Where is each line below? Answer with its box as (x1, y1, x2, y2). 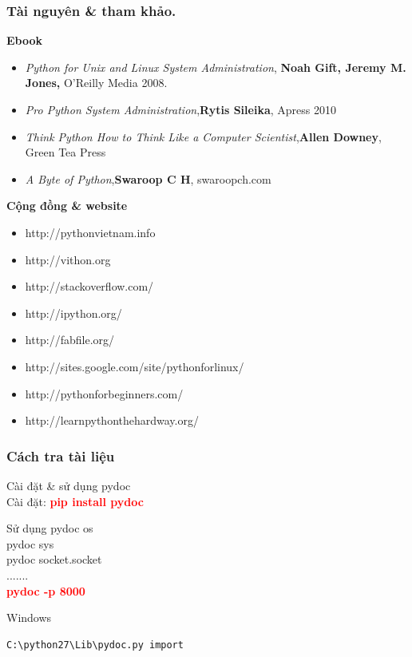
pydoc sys (6, 535, 54, 552)
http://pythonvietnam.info (25, 224, 156, 240)
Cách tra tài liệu (6, 445, 115, 465)
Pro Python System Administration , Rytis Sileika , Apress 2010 (25, 101, 336, 117)
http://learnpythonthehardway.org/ (25, 412, 199, 429)
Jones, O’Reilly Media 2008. (25, 74, 168, 91)
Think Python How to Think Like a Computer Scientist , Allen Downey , (25, 128, 382, 144)
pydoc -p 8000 (6, 582, 85, 599)
